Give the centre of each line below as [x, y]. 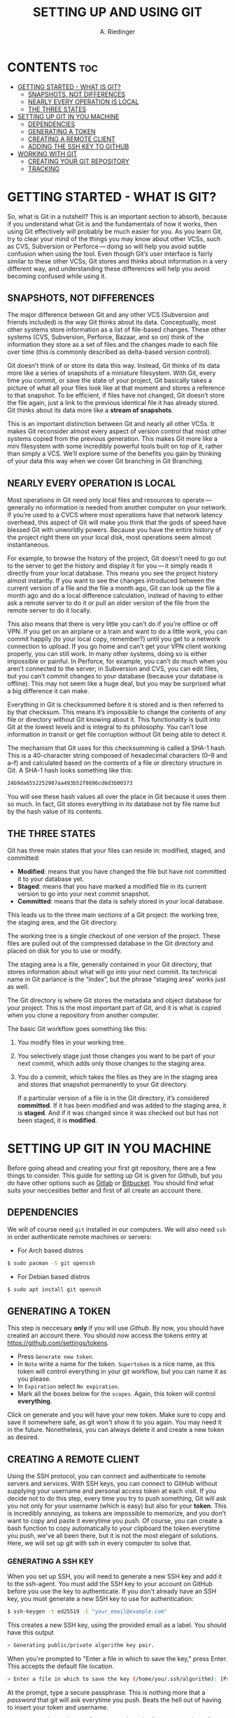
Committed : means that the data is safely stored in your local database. [121, 901]
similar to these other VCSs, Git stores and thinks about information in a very [117, 261]
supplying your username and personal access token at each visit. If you [112, 1491]
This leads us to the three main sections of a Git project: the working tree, [113, 915]
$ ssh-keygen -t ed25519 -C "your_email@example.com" [87, 1612]
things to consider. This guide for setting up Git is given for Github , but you [115, 1175]
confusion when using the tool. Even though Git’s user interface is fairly [110, 254]
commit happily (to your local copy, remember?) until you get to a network [114, 639]
